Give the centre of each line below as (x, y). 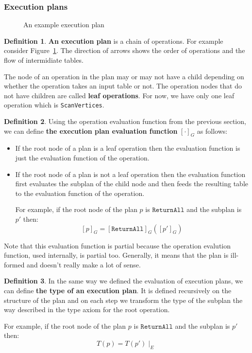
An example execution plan (64, 25)
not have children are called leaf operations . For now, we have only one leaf (119, 95)
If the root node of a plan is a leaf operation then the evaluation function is (128, 148)
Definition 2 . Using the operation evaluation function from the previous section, (125, 121)
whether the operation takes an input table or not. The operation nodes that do (123, 86)
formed (14, 264)
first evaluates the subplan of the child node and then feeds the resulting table (132, 184)
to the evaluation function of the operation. (80, 193)
